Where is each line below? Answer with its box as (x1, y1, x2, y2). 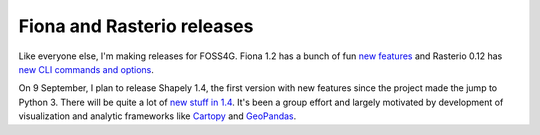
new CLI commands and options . (18, 63, 155, 75)
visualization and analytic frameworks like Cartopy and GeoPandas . (18, 110, 297, 122)
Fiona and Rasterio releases (18, 15, 254, 37)
